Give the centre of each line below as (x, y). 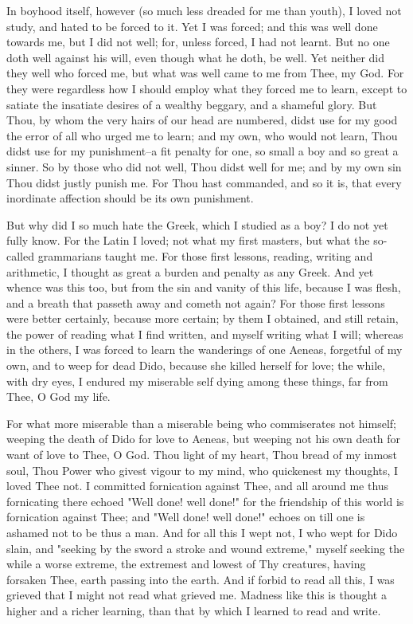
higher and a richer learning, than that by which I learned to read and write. (194, 610)
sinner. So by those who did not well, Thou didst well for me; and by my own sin (204, 166)
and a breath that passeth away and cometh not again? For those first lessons (196, 302)
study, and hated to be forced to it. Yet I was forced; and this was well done (192, 26)
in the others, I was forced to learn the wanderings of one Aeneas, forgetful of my (205, 349)
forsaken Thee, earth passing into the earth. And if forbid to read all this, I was (201, 579)
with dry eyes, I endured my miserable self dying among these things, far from (197, 381)
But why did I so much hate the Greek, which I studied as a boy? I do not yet (197, 224)
